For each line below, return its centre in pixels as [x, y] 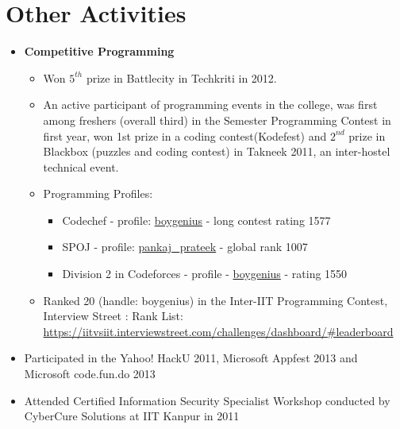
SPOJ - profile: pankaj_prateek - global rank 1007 [185, 247]
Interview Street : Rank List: [113, 316]
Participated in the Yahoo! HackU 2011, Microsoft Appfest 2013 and [191, 358]
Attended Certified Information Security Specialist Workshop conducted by [207, 400]
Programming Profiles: [98, 193]
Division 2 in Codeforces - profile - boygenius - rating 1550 [205, 274]
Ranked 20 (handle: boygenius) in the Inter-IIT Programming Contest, [215, 300]
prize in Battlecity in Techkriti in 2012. [181, 77]
